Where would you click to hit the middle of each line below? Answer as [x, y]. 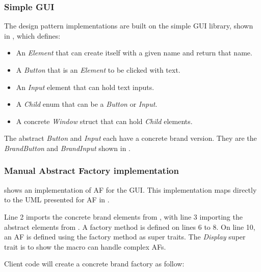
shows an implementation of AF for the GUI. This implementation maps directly [130, 189]
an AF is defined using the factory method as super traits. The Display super [125, 237]
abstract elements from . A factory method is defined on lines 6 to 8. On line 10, [130, 226]
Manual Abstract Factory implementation [92, 171]
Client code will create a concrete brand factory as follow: [94, 264]
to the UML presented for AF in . [57, 200]
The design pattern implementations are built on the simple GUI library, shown [129, 26]
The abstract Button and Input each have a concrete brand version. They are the [130, 138]
